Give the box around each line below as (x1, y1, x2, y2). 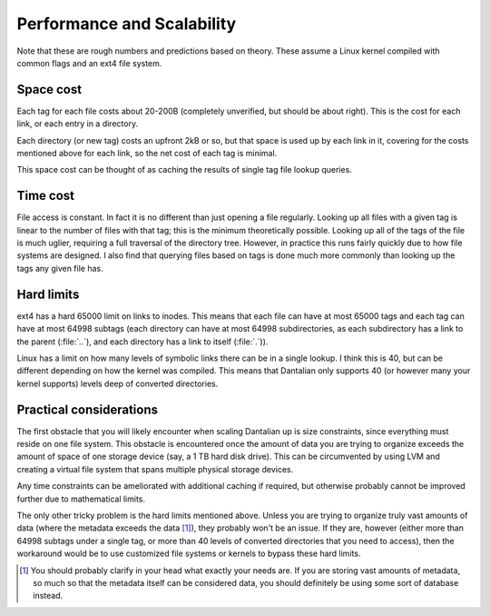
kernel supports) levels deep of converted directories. (16, 378, 219, 389)
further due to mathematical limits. (16, 493, 145, 504)
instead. (33, 591, 64, 601)
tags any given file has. (16, 263, 103, 273)
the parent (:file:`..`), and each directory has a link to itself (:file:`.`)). (16, 336, 269, 347)
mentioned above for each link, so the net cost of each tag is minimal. (16, 148, 278, 159)
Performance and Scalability (16, 14, 237, 34)
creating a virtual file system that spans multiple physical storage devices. (16, 463, 294, 474)
